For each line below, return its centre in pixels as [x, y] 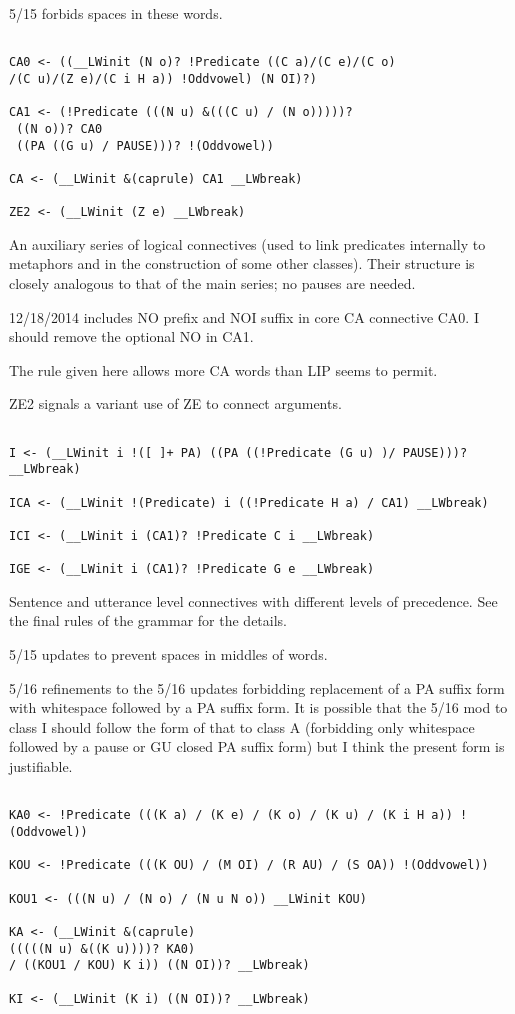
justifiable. [41, 766]
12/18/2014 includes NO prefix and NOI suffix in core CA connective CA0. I [244, 316]
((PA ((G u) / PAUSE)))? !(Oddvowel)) [145, 145]
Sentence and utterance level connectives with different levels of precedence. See [253, 600]
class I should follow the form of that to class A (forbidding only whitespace [242, 726]
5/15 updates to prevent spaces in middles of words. [168, 654]
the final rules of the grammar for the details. [148, 620]
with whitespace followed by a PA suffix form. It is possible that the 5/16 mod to [258, 707]
